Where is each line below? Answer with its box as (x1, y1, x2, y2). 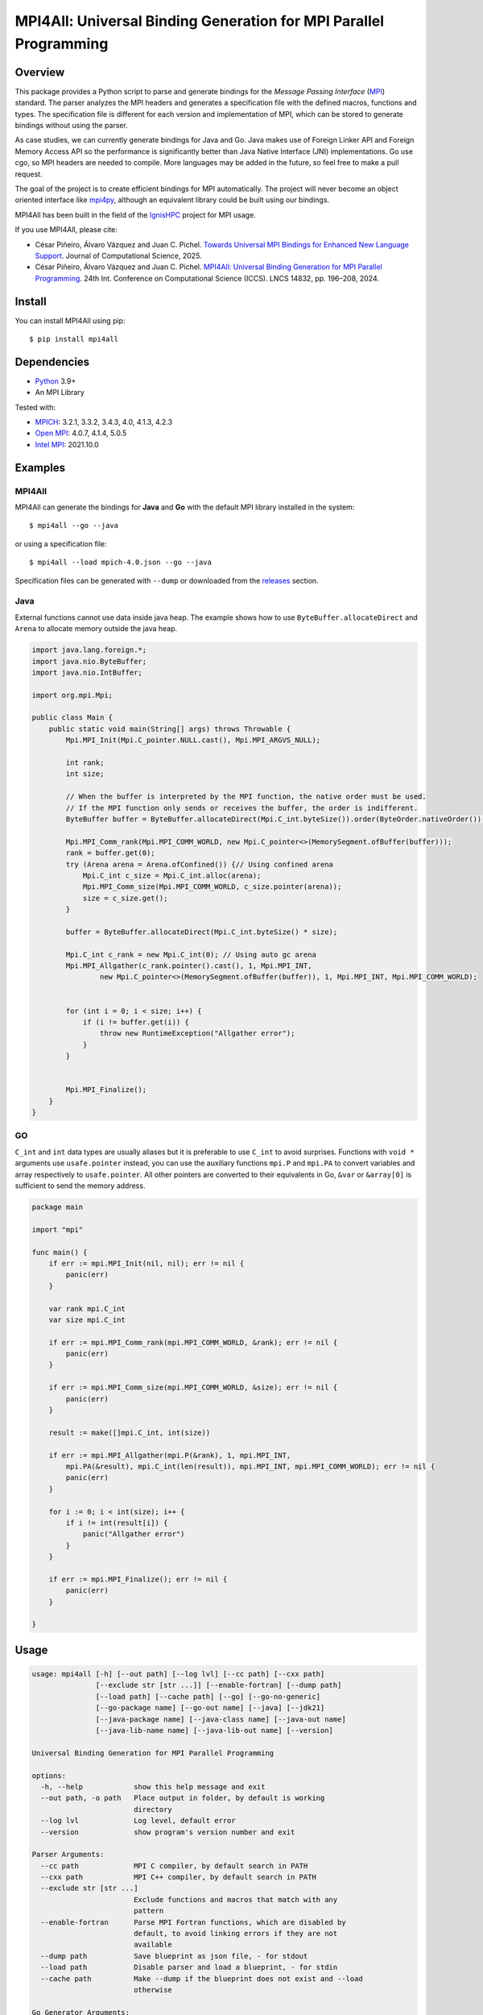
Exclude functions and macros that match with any (133, 1895, 338, 1904)
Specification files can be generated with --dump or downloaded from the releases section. (14, 575, 319, 585)
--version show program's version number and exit (40, 1827, 295, 1837)
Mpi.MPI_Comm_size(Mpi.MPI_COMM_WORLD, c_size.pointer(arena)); (82, 883, 342, 891)
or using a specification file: (14, 538, 108, 548)
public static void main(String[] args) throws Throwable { (48, 724, 291, 733)
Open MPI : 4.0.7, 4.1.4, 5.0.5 (35, 428, 127, 438)
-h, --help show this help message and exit (40, 1782, 266, 1791)
